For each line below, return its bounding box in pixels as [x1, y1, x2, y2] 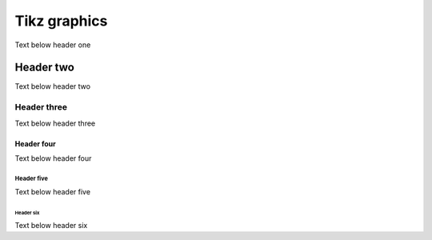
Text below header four [14, 153, 92, 163]
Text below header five [14, 187, 91, 197]
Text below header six [14, 220, 88, 230]
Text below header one [14, 40, 91, 50]
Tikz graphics [14, 12, 108, 30]
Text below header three [14, 118, 96, 128]
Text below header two [14, 82, 91, 91]
